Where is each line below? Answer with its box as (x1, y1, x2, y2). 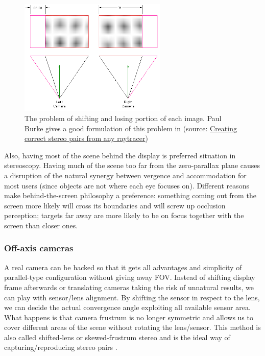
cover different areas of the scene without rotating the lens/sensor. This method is (4, 322, 261, 333)
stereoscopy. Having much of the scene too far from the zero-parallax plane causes (4, 160, 260, 171)
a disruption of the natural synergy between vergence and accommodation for (4, 170, 247, 180)
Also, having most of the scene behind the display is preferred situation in (4, 150, 236, 160)
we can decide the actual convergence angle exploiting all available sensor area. (4, 302, 251, 313)
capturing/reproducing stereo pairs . (4, 342, 117, 352)
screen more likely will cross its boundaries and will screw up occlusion (4, 200, 226, 210)
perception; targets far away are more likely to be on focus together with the (4, 210, 244, 221)
